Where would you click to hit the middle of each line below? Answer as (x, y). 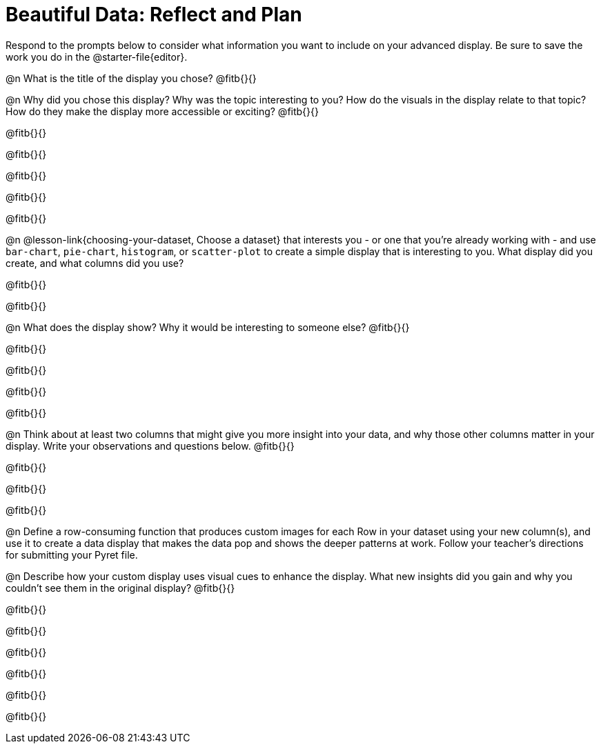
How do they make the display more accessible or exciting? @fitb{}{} (162, 111)
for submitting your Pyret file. (72, 555)
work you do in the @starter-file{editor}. (97, 57)
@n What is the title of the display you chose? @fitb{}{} (131, 78)
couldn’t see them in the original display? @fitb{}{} (120, 588)
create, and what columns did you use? (95, 263)
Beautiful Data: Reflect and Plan (154, 14)
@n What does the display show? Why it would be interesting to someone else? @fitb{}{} (208, 327)
